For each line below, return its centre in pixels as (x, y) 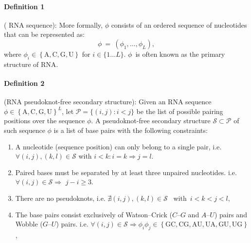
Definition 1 (24, 6)
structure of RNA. (31, 64)
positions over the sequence (45, 121)
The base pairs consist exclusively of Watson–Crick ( (94, 214)
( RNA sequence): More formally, (53, 24)
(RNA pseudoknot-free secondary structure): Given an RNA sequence (108, 102)
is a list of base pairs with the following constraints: (131, 130)
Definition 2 (24, 83)
